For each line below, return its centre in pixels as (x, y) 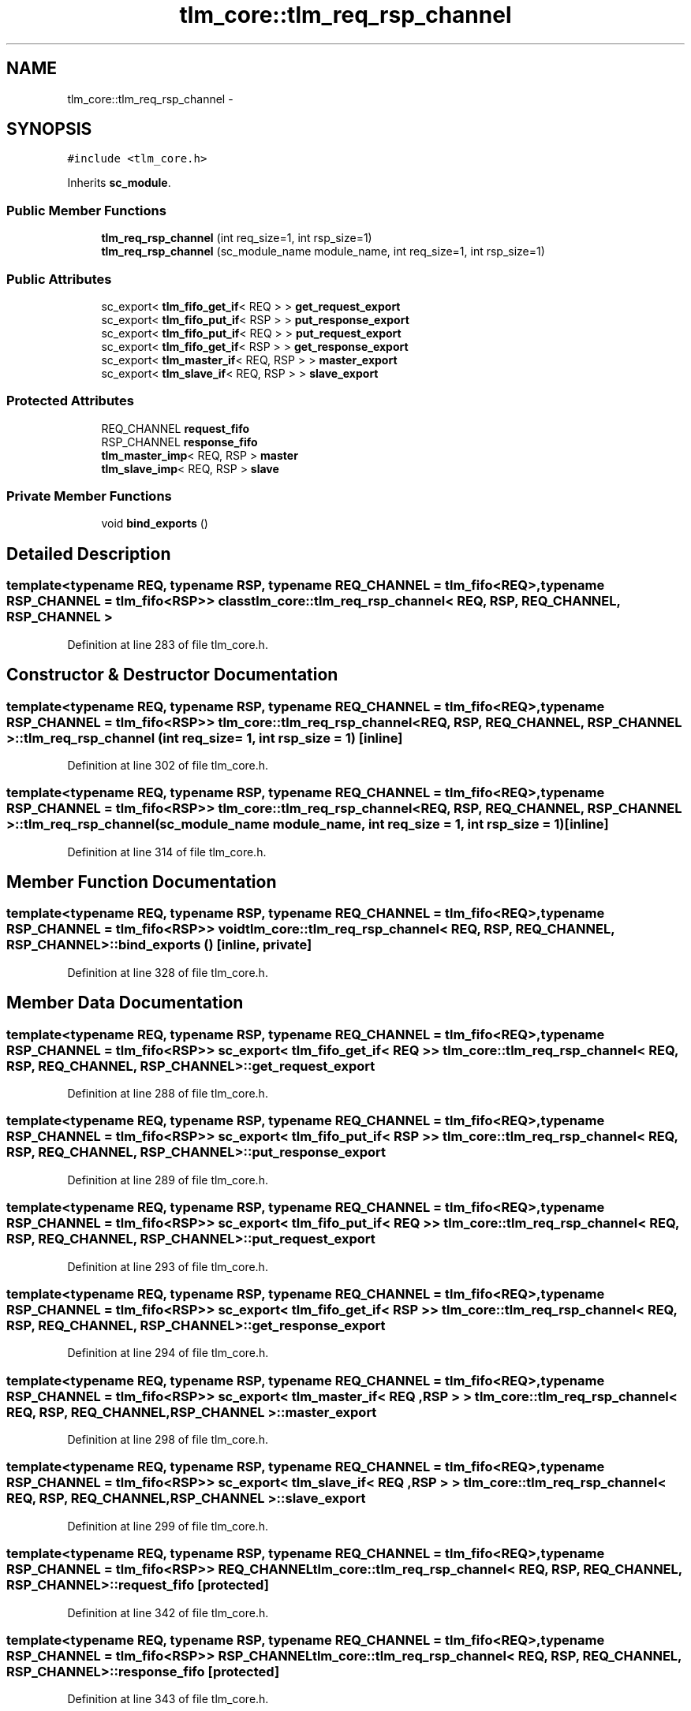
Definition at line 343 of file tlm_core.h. (168, 1699)
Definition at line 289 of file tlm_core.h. (168, 1180)
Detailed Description (89, 554)
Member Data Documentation (125, 1003)
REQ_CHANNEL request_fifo (176, 428)
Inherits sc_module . (119, 183)
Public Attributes (59, 279)
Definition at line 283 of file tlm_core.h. (168, 644)
